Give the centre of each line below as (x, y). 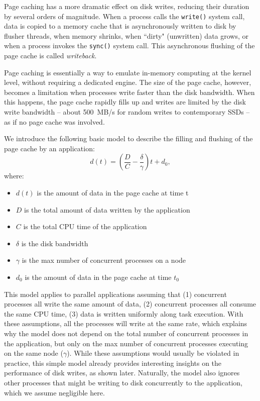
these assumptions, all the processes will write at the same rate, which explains (126, 323)
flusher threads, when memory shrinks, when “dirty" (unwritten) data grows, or (126, 35)
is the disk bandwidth (55, 243)
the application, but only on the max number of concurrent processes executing (126, 343)
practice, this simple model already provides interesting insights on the (113, 363)
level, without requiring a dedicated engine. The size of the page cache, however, (128, 82)
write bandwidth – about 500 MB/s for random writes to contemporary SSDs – (127, 112)
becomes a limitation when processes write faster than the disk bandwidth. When (129, 92)
